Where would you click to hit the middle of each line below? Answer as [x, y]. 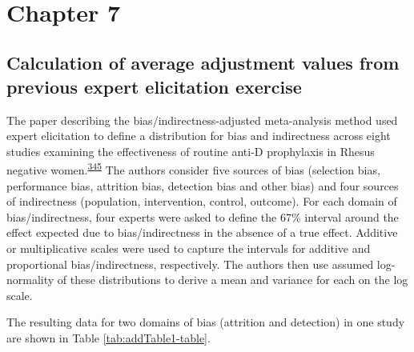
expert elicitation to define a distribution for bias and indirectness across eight [199, 136]
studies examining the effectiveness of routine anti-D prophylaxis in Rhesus [191, 151]
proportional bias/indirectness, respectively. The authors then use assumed [190, 264]
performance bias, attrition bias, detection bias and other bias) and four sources [203, 185]
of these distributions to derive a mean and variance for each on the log [233, 280]
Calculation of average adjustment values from [203, 63]
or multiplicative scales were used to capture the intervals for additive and [189, 248]
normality [30, 280]
